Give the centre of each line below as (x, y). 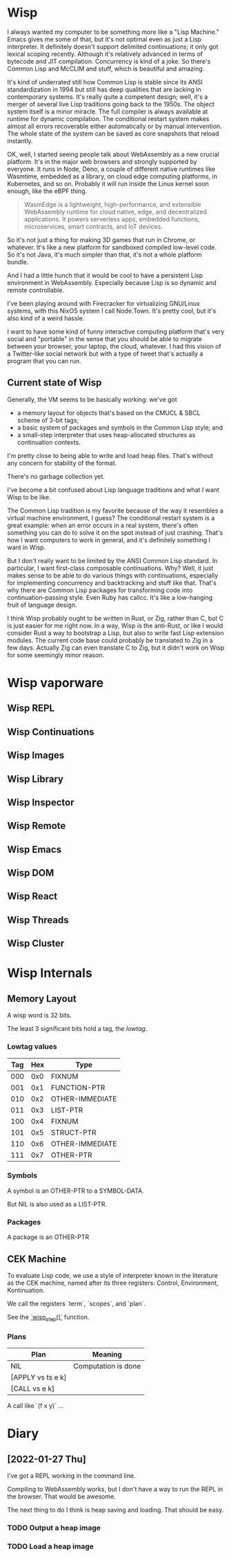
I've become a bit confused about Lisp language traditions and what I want (113, 490)
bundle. (18, 262)
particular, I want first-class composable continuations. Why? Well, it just (110, 568)
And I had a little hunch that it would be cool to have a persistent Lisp (105, 275)
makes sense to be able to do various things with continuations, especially (113, 575)
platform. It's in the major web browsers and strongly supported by (102, 161)
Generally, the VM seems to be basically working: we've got (92, 399)
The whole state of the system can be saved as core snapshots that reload (113, 134)
